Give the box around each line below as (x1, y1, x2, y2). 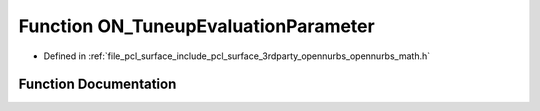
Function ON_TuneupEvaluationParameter (18, 15, 375, 37)
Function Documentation (18, 76, 177, 93)
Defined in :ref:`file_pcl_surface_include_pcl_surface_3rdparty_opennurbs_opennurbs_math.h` (43, 50, 431, 62)
